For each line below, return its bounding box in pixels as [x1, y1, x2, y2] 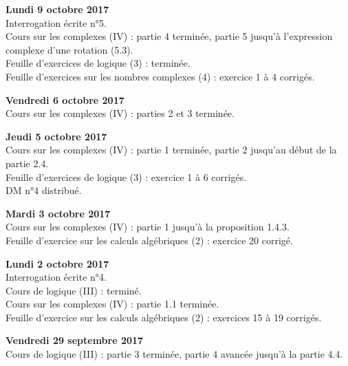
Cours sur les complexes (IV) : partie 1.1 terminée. [6, 297, 219, 311]
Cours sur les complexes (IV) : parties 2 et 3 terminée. [6, 106, 235, 120]
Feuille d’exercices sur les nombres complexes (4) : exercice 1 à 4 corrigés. [6, 69, 315, 83]
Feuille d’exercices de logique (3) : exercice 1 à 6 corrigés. [6, 169, 247, 184]
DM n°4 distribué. [6, 183, 82, 197]
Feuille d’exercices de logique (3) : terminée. [6, 56, 191, 70]
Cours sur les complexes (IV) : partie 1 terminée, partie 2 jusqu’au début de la [6, 142, 337, 157]
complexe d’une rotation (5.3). [6, 42, 133, 56]
